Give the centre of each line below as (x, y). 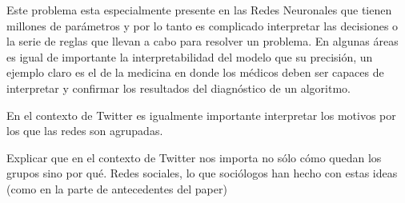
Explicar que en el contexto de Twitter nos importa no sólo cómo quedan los (194, 157)
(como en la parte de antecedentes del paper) (117, 188)
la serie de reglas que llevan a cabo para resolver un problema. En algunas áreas (202, 41)
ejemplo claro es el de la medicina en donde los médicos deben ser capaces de (195, 72)
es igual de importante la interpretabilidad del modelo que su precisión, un (190, 56)
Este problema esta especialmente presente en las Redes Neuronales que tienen (199, 10)
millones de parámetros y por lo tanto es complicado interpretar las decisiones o (202, 25)
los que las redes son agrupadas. (85, 131)
